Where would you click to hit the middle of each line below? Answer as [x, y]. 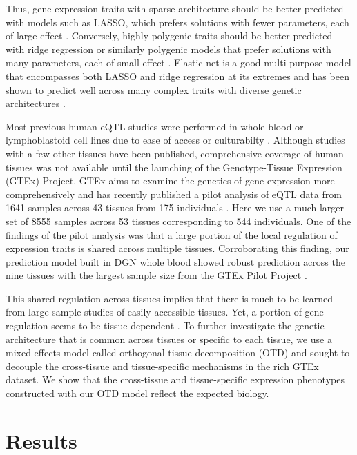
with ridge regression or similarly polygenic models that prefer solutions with [168, 49]
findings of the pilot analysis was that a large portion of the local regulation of [172, 234]
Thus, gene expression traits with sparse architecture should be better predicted [175, 8]
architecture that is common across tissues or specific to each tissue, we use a [169, 339]
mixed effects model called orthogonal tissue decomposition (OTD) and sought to [178, 352]
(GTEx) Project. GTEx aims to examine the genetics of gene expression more [170, 181]
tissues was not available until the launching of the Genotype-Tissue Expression [174, 167]
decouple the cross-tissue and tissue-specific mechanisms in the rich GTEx [162, 366]
